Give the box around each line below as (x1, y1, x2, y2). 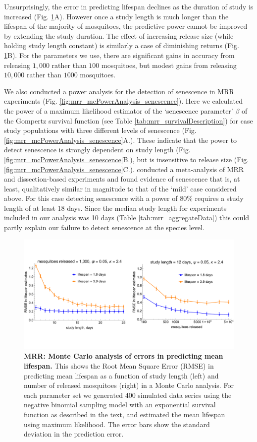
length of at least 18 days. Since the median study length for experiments (4, 202, 227, 213)
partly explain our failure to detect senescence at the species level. (4, 222, 205, 233)
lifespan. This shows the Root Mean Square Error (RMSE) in (24, 360, 214, 371)
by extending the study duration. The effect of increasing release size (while (4, 30, 234, 41)
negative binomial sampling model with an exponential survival (24, 399, 216, 410)
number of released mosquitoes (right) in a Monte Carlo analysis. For (24, 380, 234, 390)
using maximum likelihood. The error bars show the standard (24, 419, 210, 429)
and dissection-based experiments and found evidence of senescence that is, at (4, 174, 240, 184)
